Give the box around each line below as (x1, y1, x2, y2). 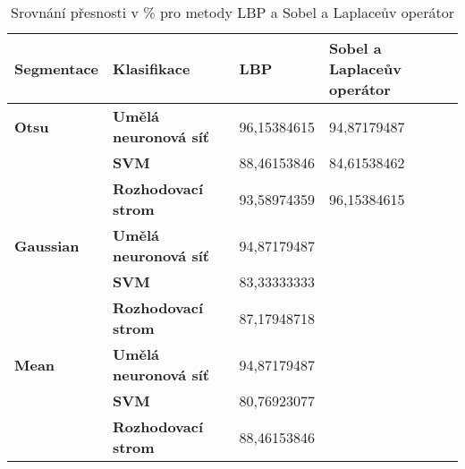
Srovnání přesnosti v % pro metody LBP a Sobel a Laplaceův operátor (11, 2, 454, 22)
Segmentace (14, 58, 99, 79)
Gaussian (14, 234, 80, 256)
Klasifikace (113, 58, 190, 79)
